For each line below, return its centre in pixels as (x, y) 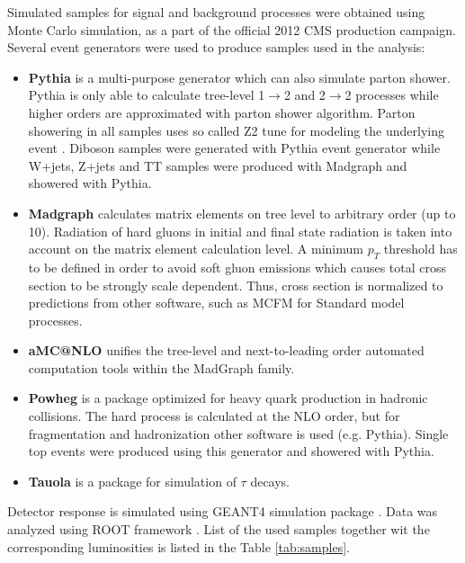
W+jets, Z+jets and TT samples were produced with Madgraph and (218, 165)
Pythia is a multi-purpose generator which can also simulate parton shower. (239, 77)
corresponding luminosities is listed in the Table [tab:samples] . (179, 546)
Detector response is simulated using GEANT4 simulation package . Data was (223, 511)
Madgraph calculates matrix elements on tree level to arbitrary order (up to (242, 213)
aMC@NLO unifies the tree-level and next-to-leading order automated (226, 350)
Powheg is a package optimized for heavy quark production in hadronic (228, 398)
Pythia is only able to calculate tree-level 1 (147, 95)
